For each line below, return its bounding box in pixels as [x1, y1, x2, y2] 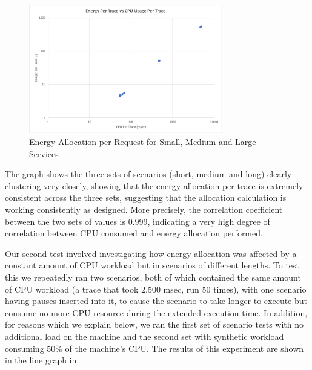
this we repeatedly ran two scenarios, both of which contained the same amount [5, 270, 301, 283]
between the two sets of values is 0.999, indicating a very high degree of [5, 215, 270, 227]
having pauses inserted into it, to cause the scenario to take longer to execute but [5, 294, 308, 307]
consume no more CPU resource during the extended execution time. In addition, [5, 306, 308, 319]
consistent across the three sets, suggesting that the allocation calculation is [5, 191, 287, 204]
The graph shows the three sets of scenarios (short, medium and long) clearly [5, 167, 292, 180]
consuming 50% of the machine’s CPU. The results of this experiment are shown [5, 342, 304, 354]
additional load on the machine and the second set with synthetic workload [5, 329, 284, 342]
